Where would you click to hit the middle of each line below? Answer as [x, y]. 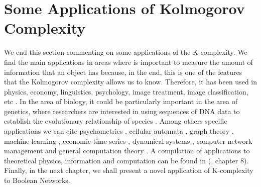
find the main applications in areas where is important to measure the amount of [128, 62]
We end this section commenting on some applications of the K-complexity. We [126, 52]
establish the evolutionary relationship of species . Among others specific [116, 121]
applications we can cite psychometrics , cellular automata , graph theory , [119, 131]
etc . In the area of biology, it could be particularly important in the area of [121, 101]
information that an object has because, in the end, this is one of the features [123, 72]
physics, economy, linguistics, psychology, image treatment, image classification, [126, 91]
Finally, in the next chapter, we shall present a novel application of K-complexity [129, 170]
